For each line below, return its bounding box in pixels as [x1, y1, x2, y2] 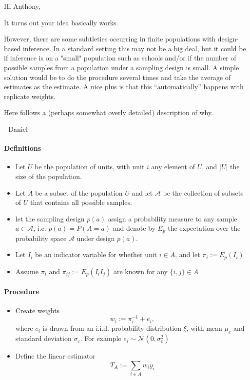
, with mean [186, 323, 222, 333]
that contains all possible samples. [30, 197, 132, 207]
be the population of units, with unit [35, 161, 145, 172]
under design [77, 233, 115, 243]
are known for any [114, 266, 168, 276]
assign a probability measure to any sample [108, 213, 237, 223]
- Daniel [4, 123, 28, 134]
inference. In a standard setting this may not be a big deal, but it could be [22, 43, 246, 53]
